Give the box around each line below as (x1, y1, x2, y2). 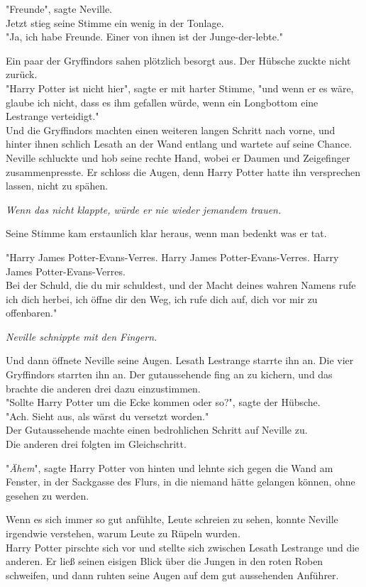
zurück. (6, 67, 38, 82)
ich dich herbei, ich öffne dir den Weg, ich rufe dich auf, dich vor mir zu (6, 291, 318, 306)
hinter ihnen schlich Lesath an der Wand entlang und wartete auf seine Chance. (6, 136, 353, 151)
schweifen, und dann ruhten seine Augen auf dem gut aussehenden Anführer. (6, 567, 339, 582)
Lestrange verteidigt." (6, 109, 99, 124)
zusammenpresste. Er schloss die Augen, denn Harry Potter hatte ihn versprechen (6, 164, 361, 179)
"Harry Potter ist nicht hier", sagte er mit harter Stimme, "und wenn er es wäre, (6, 80, 354, 95)
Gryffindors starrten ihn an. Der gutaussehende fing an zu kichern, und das (6, 367, 333, 382)
